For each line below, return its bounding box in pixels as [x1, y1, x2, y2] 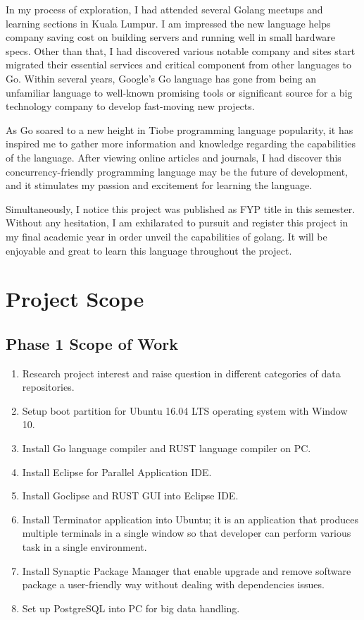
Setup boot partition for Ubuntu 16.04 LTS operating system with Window [22, 403, 348, 418]
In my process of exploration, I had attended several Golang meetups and [6, 2, 323, 16]
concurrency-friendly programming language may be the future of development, [6, 164, 348, 178]
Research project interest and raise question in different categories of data [22, 365, 341, 380]
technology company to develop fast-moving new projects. [6, 99, 255, 114]
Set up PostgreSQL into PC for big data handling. [22, 600, 240, 615]
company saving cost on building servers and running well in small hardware [6, 30, 336, 44]
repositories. [22, 379, 75, 394]
